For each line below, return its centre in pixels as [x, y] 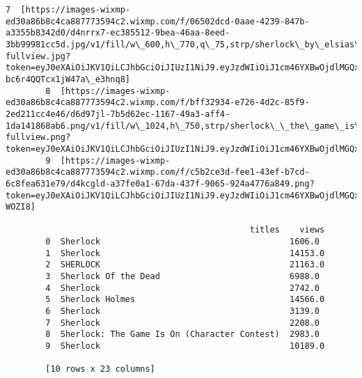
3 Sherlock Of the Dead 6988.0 [183, 277]
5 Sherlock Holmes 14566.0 [185, 300]
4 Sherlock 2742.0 [183, 288]
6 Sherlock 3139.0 [183, 312]
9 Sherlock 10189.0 [185, 346]
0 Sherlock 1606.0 [183, 242]
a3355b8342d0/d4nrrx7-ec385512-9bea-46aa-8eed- [118, 33]
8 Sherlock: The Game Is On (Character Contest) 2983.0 [183, 334]
